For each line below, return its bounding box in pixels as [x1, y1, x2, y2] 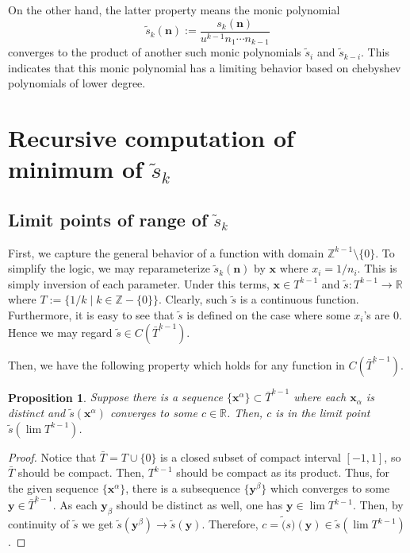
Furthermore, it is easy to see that [8, 307, 174, 323]
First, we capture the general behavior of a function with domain [8, 244, 324, 261]
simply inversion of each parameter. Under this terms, [8, 275, 270, 292]
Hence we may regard [8, 323, 113, 340]
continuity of [8, 516, 70, 532]
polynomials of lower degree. [8, 75, 146, 91]
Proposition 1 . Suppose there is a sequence [8, 389, 223, 405]
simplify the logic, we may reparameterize [8, 260, 210, 276]
